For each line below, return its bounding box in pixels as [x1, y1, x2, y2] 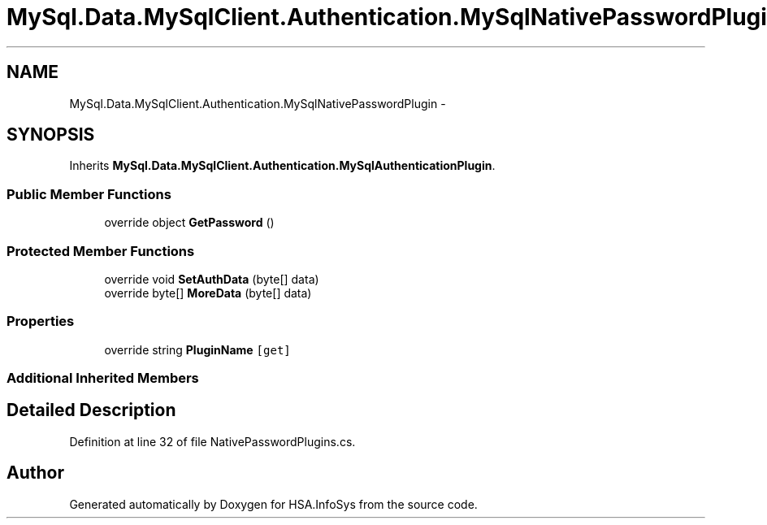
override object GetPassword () [104, 215, 275, 230]
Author [6, 462, 64, 484]
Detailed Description [6, 400, 176, 421]
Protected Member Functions [6, 242, 195, 259]
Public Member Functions [6, 185, 171, 202]
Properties [6, 313, 75, 330]
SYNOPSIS [6, 124, 95, 145]
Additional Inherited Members [6, 370, 199, 387]
